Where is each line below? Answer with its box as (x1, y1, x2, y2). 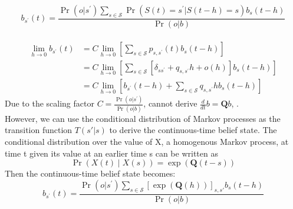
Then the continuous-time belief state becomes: (5, 167, 176, 180)
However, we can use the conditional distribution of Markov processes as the (5, 112, 281, 124)
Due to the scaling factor (5, 97, 94, 110)
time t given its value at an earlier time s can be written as (5, 147, 218, 159)
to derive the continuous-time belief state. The (109, 124, 277, 136)
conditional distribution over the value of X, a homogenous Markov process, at (5, 135, 289, 147)
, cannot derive (143, 97, 197, 110)
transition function (5, 124, 73, 136)
